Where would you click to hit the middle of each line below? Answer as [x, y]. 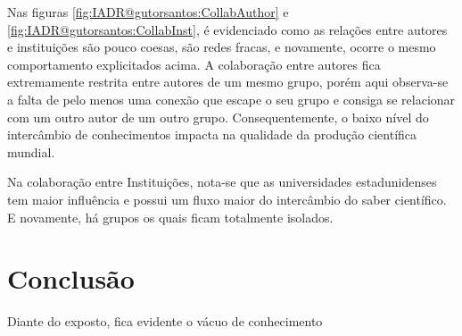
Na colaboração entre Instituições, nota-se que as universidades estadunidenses [222, 182]
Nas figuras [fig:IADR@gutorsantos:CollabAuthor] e [148, 12]
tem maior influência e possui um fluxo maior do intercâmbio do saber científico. [227, 199]
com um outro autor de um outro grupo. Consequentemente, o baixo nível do [218, 117]
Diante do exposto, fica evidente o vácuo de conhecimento [165, 321]
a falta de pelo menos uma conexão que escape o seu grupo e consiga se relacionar [231, 99]
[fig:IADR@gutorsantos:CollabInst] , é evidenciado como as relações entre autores [227, 29]
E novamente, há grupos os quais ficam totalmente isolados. [170, 217]
